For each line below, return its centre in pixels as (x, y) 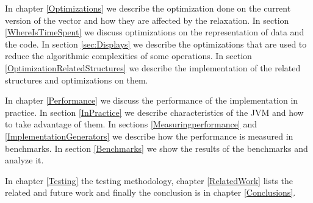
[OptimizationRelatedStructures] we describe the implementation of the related (153, 67)
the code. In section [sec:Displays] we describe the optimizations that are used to (156, 44)
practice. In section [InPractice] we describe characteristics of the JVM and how (154, 112)
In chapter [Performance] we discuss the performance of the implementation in (152, 100)
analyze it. (24, 160)
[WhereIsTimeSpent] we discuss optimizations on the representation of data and (155, 32)
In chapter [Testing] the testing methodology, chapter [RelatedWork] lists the (149, 180)
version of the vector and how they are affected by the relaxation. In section (147, 20)
